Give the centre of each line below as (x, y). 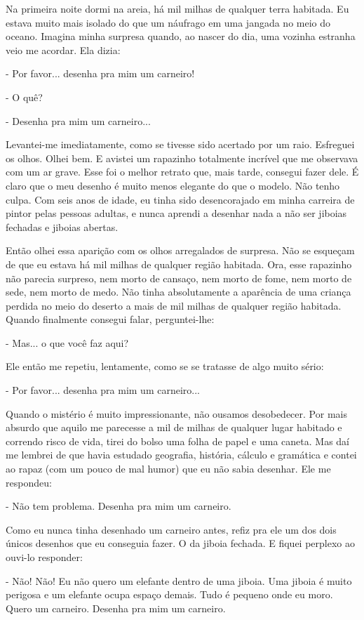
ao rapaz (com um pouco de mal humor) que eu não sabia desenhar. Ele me (168, 469)
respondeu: (29, 482)
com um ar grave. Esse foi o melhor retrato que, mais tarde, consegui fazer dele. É (182, 172)
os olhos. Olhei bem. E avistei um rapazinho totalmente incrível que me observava (182, 158)
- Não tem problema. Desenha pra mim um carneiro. (119, 506)
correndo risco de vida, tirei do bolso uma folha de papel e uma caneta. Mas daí (177, 441)
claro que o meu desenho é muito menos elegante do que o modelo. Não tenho (173, 185)
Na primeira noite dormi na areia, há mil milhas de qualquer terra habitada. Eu (177, 8)
